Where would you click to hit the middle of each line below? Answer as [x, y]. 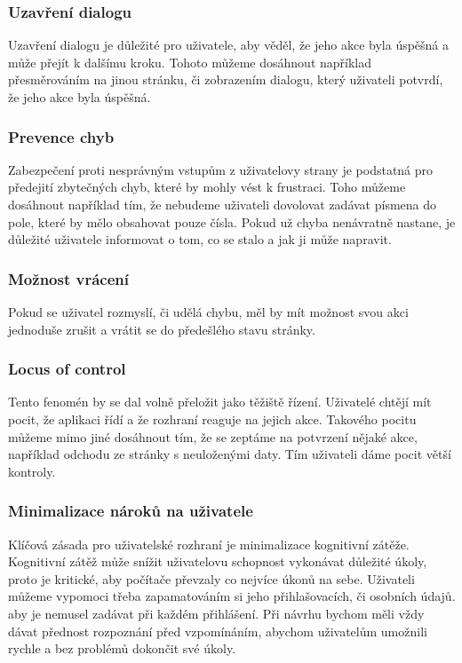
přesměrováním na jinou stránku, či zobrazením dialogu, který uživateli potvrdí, [226, 79]
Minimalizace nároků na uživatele [131, 511]
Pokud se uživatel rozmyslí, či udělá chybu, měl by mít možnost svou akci [208, 312]
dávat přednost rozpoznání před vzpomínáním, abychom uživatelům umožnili [218, 631]
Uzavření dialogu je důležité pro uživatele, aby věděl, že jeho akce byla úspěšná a [229, 45]
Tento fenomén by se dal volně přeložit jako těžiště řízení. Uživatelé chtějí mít [220, 402]
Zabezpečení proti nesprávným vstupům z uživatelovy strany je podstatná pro [221, 169]
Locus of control [67, 369]
